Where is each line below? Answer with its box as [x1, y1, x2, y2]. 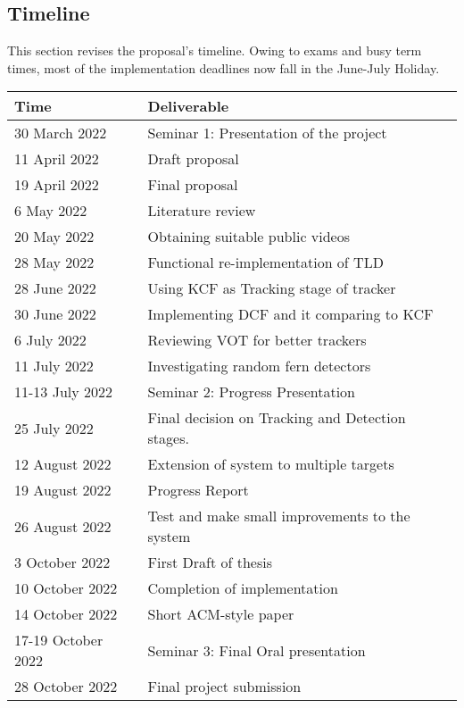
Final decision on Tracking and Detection [147, 407, 406, 429]
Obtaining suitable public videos [147, 226, 351, 247]
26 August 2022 [14, 515, 112, 537]
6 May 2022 [14, 200, 87, 221]
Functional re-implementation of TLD [147, 252, 384, 273]
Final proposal [147, 174, 238, 196]
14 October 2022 [14, 604, 118, 625]
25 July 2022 [14, 417, 94, 438]
